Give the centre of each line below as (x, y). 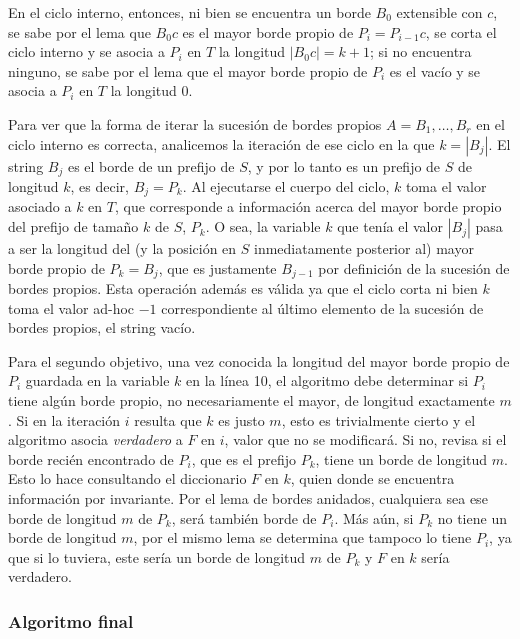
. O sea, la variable (263, 226)
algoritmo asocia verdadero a (95, 439)
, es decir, (99, 186)
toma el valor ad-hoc (71, 307)
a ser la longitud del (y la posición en (122, 248)
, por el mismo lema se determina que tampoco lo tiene (302, 537)
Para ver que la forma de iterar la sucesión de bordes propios (195, 123)
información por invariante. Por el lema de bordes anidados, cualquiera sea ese (248, 498)
